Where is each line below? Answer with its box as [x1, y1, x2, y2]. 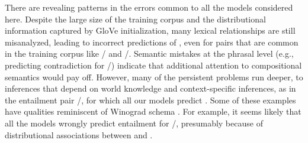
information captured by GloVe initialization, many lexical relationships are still [5, 24, 296, 37]
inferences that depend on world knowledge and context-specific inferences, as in [5, 82, 296, 95]
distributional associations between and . [5, 128, 153, 141]
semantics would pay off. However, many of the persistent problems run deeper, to [5, 70, 303, 83]
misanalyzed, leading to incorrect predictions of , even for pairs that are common [5, 35, 299, 48]
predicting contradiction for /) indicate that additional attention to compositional [5, 58, 302, 71]
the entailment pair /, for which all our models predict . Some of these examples [5, 93, 296, 106]
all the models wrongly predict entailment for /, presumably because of [5, 116, 263, 129]
